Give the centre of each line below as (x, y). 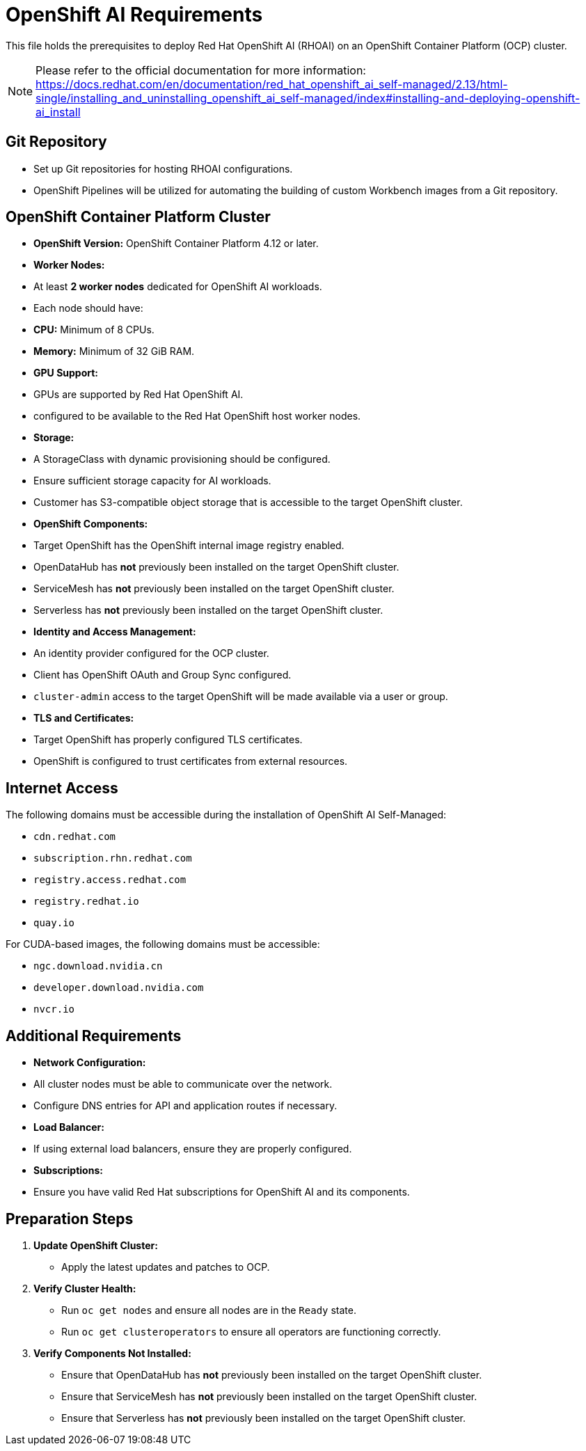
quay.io (54, 923)
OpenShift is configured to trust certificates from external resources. (191, 761)
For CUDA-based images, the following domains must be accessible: (163, 944)
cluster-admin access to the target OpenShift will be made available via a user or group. (241, 697)
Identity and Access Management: (115, 632)
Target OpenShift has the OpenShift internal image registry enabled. (189, 546)
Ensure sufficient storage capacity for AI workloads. (152, 481)
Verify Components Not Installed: (112, 1353)
